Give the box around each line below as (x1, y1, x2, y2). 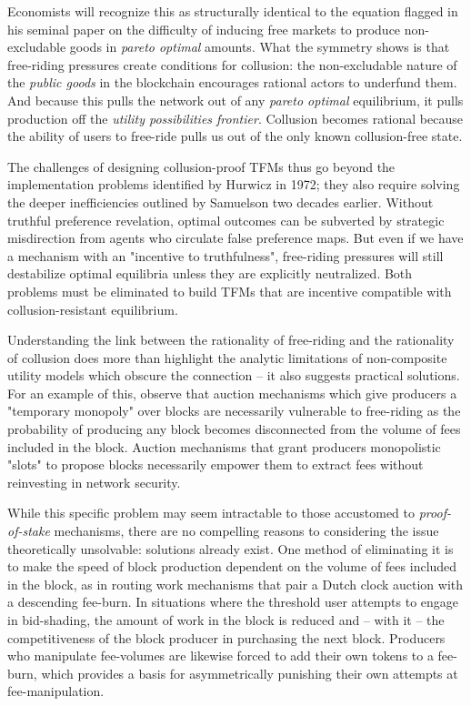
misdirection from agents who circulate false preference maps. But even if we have (7, 228, 464, 247)
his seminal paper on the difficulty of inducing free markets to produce (7, 19, 401, 38)
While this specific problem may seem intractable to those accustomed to (7, 503, 416, 522)
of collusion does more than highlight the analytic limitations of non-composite (7, 348, 447, 367)
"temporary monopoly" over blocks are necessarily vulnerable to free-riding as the (7, 401, 461, 420)
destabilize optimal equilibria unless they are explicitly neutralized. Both (7, 264, 413, 283)
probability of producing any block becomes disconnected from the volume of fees (7, 419, 461, 439)
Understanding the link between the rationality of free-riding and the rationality (7, 330, 455, 349)
